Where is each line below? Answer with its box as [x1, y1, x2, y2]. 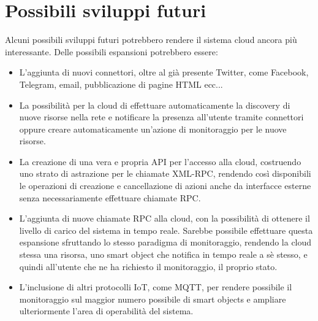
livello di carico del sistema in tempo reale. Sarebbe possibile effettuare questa [19, 223, 313, 236]
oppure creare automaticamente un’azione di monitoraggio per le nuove [19, 122, 287, 135]
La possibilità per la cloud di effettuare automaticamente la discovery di [19, 98, 290, 111]
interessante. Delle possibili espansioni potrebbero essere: [5, 45, 218, 58]
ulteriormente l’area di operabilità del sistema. [19, 304, 194, 317]
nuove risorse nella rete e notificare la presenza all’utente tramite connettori [19, 110, 304, 123]
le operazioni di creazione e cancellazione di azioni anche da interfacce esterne [19, 179, 311, 192]
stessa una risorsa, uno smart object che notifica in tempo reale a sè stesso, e [19, 248, 308, 261]
